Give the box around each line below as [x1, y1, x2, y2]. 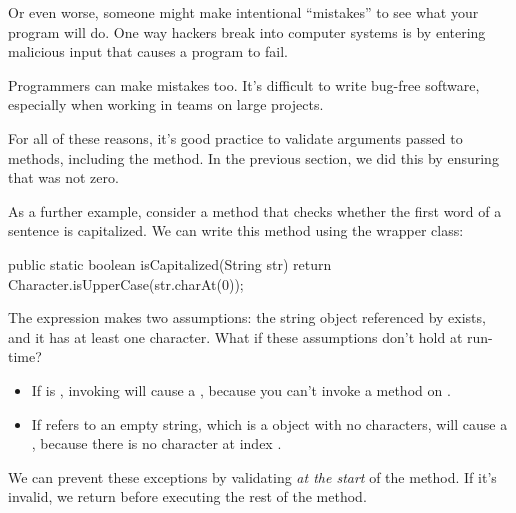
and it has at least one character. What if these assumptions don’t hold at [8, 326, 463, 347]
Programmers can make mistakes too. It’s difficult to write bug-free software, [8, 74, 480, 95]
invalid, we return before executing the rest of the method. [8, 486, 367, 507]
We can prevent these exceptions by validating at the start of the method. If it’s [8, 466, 497, 487]
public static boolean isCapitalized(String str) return [8, 253, 332, 274]
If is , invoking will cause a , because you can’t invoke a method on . [31, 379, 451, 400]
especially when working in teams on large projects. [8, 94, 324, 115]
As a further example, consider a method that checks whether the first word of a [8, 200, 502, 221]
